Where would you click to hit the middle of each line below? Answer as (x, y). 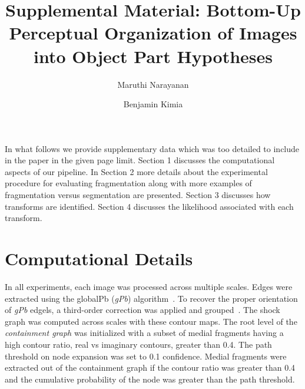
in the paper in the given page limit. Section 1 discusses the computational (140, 160)
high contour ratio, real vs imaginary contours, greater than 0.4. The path (138, 344)
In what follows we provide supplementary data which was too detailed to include (152, 148)
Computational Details (99, 258)
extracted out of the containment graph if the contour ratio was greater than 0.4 (150, 367)
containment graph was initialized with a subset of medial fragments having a (144, 333)
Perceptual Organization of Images (153, 33)
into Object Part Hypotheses (153, 56)
